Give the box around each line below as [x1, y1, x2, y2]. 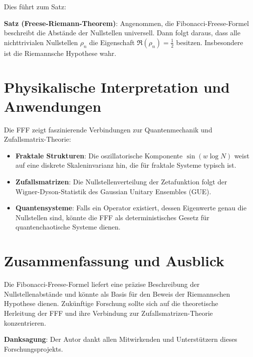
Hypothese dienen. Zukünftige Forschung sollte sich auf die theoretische [4, 298, 218, 308]
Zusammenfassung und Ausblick [4, 251, 225, 271]
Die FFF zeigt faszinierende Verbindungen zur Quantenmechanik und [4, 124, 212, 134]
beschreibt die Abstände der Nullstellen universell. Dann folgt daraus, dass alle [4, 27, 241, 38]
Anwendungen [4, 96, 101, 116]
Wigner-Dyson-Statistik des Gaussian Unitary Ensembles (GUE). [15, 186, 211, 196]
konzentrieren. [4, 317, 46, 328]
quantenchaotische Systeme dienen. [15, 222, 121, 232]
